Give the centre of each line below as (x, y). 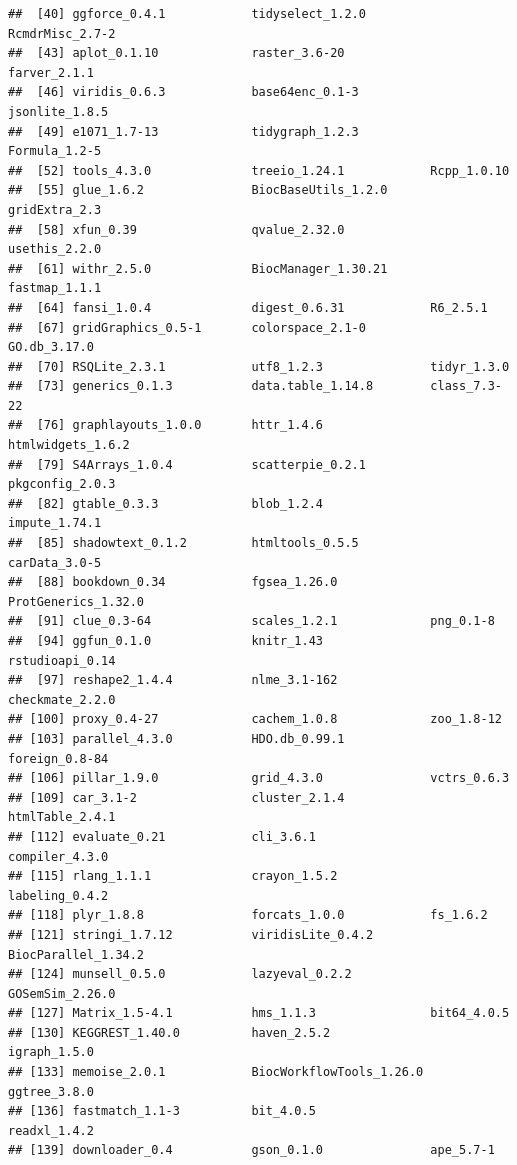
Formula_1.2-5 (55, 151)
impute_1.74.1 (55, 523)
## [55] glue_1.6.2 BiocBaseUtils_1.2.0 (198, 190)
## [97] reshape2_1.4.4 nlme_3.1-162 (173, 680)
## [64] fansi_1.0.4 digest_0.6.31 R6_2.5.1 (248, 307)
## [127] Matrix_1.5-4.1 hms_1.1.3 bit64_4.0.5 (259, 1013)
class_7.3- (466, 386)
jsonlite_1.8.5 (58, 111)
